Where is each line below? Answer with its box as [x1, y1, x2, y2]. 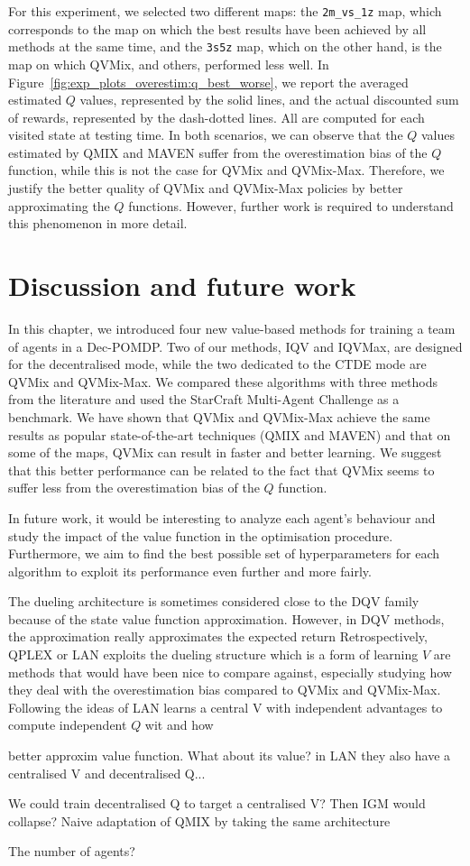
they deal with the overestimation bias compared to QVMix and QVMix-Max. [8, 680, 441, 699]
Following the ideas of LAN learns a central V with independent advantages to [8, 697, 443, 716]
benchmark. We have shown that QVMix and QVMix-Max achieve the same [8, 407, 430, 426]
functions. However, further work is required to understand [128, 196, 454, 215]
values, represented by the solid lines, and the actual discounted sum [79, 90, 459, 109]
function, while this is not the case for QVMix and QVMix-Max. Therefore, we [8, 161, 445, 180]
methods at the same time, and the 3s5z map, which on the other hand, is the [8, 37, 442, 56]
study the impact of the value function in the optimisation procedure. [8, 526, 393, 545]
